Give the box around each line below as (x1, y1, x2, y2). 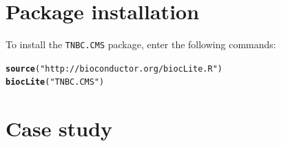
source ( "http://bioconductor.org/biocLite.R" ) (6, 63, 223, 74)
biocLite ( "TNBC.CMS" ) (6, 77, 105, 87)
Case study (6, 114, 113, 143)
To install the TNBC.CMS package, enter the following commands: (6, 37, 276, 52)
